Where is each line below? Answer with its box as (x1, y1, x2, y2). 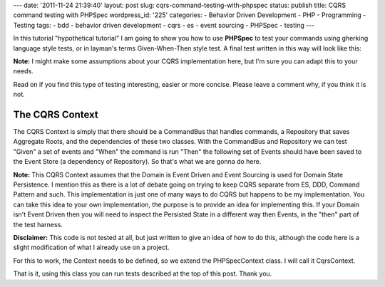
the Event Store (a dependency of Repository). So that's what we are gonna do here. (13, 157, 262, 166)
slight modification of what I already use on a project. (13, 243, 170, 252)
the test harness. (13, 220, 63, 229)
